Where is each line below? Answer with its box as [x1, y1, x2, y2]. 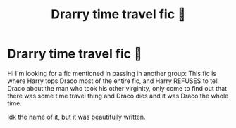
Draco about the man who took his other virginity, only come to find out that [7, 84, 228, 92]
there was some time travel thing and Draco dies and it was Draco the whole [7, 91, 229, 100]
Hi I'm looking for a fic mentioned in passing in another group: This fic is [7, 69, 217, 77]
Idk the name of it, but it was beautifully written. [7, 113, 146, 121]
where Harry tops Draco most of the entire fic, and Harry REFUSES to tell [7, 77, 219, 85]
